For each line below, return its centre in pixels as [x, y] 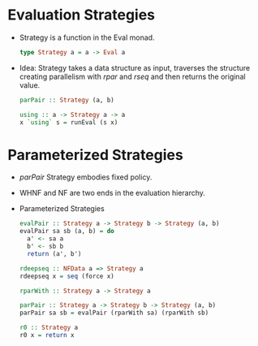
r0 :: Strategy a [49, 328]
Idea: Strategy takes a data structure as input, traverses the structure [135, 67]
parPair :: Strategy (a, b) [67, 100]
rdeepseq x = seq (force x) [67, 276]
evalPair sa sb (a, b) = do [67, 231]
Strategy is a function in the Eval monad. [87, 37]
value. [30, 85]
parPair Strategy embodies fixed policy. [86, 177]
